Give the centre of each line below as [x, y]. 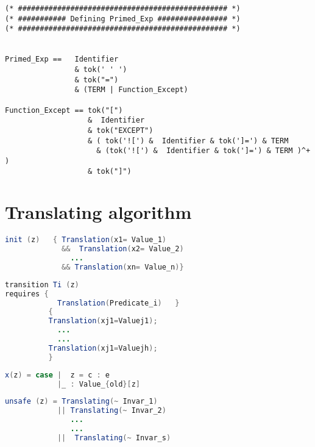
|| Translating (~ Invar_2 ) [111, 411]
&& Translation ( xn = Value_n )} [123, 267]
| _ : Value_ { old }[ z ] [99, 384]
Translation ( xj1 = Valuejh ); [103, 348]
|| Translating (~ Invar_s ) [114, 438]
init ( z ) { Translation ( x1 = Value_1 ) [86, 240]
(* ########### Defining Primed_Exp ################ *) [123, 19]
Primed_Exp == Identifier [62, 59]
